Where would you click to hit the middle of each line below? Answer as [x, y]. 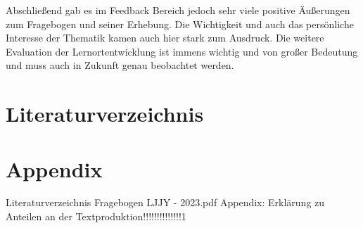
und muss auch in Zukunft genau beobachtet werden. [120, 65]
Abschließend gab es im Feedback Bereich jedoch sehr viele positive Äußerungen [178, 10]
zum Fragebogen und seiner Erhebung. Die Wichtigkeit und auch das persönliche [180, 24]
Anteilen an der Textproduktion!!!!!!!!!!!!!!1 [96, 216]
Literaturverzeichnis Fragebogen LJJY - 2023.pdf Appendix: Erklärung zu [165, 202]
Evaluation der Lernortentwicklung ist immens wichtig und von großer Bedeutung [182, 51]
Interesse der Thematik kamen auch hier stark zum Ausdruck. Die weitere [165, 38]
